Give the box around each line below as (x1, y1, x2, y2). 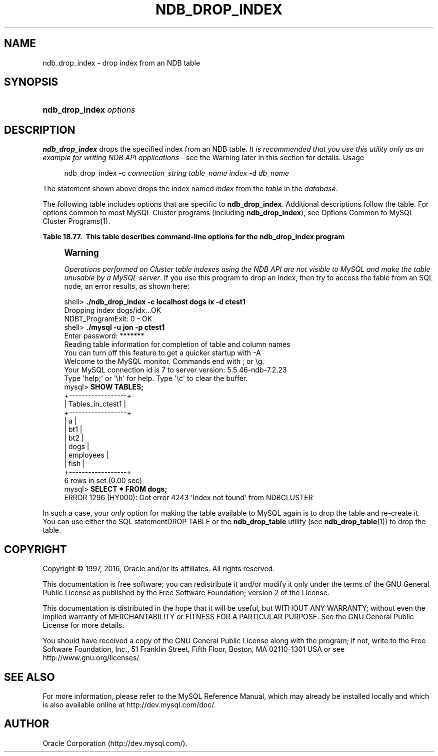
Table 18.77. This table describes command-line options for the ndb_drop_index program (42, 232, 345, 241)
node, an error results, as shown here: (64, 282, 189, 291)
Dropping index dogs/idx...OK (64, 306, 161, 315)
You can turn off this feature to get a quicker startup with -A (64, 348, 261, 357)
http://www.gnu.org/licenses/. (42, 653, 141, 662)
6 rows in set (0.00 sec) (64, 476, 142, 485)
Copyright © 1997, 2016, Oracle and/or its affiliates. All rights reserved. (42, 564, 275, 573)
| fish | (64, 459, 85, 468)
